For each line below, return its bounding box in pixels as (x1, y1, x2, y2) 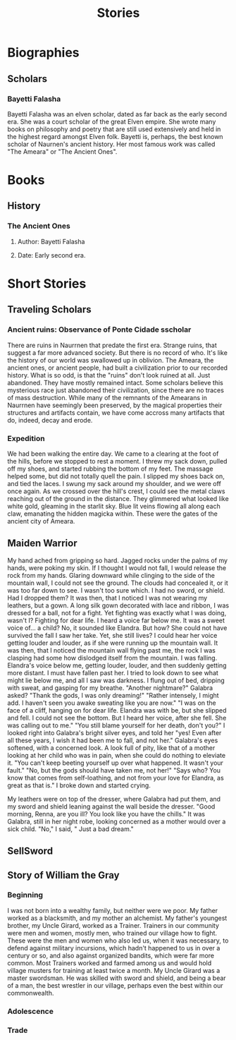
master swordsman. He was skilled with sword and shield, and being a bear (7, 974, 227, 982)
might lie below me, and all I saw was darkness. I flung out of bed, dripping (7, 676, 225, 684)
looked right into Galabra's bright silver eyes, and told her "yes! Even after (7, 728, 222, 737)
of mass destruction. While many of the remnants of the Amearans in (7, 393, 208, 401)
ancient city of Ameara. (7, 516, 75, 525)
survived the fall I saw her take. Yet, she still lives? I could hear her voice (7, 631, 218, 639)
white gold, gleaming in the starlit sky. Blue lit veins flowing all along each (7, 502, 221, 510)
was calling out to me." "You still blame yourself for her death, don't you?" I (7, 721, 225, 730)
